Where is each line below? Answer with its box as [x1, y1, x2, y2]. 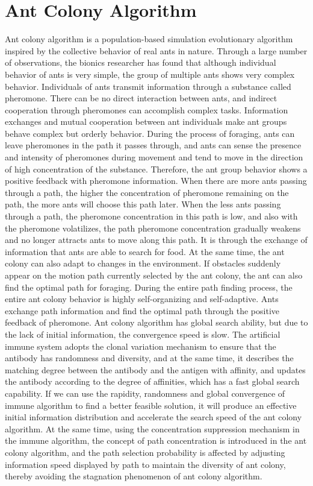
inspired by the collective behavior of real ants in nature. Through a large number [5, 44, 308, 57]
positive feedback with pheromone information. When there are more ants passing [5, 174, 307, 187]
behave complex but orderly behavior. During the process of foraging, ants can [5, 127, 295, 139]
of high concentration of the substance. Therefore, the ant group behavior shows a [5, 162, 308, 175]
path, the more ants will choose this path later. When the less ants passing [5, 198, 281, 210]
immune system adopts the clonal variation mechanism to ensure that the [5, 339, 276, 352]
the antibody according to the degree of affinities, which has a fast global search [5, 375, 300, 388]
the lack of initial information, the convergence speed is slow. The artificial [5, 327, 280, 340]
